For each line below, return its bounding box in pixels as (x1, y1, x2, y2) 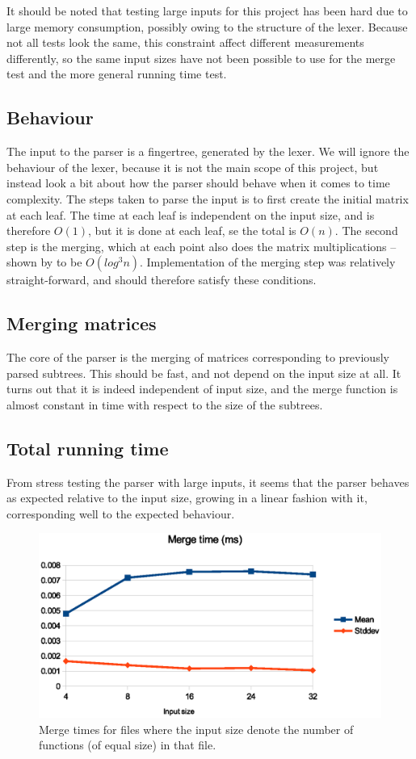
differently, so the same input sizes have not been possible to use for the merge (6, 49, 396, 66)
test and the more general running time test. (6, 65, 227, 82)
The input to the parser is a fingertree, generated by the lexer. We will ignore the (6, 143, 410, 160)
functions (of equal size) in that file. (39, 736, 216, 753)
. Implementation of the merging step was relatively (140, 254, 396, 270)
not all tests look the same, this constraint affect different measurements (6, 34, 364, 51)
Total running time (6, 435, 169, 460)
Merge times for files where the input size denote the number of (39, 720, 354, 737)
